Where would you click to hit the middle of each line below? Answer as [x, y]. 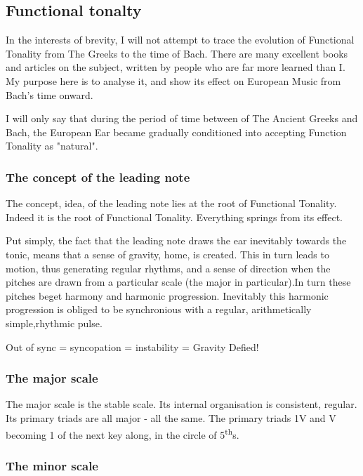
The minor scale [52, 465]
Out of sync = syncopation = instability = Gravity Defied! [132, 346]
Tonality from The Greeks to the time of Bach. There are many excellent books [177, 53]
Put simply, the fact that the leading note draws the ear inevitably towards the [176, 240]
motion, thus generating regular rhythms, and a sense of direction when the [168, 268]
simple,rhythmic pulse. [54, 323]
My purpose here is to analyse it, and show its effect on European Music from [173, 80]
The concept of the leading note [98, 177]
